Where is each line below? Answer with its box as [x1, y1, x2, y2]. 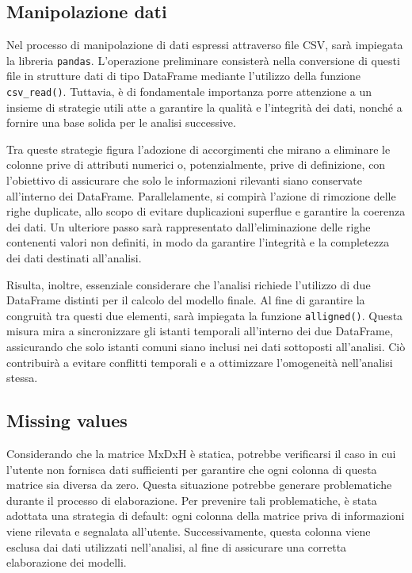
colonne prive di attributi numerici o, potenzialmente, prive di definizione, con [6, 156, 386, 173]
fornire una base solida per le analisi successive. [6, 114, 236, 131]
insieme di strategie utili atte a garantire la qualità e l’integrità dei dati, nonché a [6, 98, 402, 115]
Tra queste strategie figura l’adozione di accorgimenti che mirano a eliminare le [6, 140, 391, 157]
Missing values [6, 408, 128, 433]
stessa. [6, 369, 38, 386]
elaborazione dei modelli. [6, 554, 127, 571]
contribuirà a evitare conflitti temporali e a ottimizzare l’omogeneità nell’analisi [6, 353, 393, 370]
